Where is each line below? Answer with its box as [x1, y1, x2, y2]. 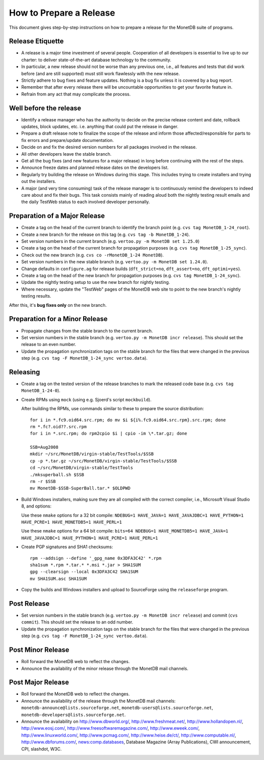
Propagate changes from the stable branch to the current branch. [21, 328, 154, 334]
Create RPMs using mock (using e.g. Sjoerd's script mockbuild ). [21, 396, 152, 402]
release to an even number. [21, 342, 76, 347]
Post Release [9, 599, 50, 608]
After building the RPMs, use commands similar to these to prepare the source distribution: [21, 406, 204, 412]
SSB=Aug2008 [30, 444, 59, 450]
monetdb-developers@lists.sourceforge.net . [21, 712, 126, 717]
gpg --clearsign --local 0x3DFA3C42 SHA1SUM [30, 569, 139, 575]
